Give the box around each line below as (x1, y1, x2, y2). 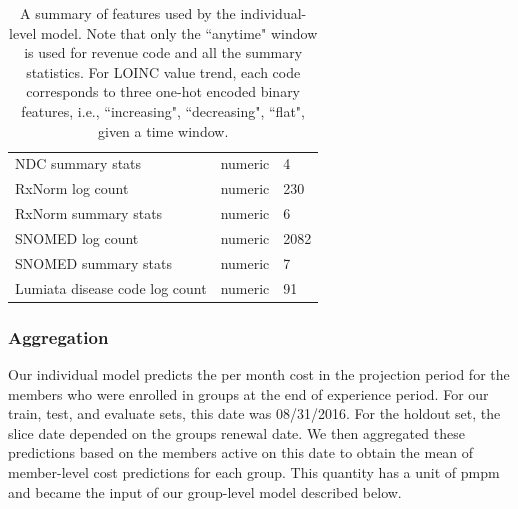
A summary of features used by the (20, 3, 236, 23)
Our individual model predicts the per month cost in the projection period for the (8, 363, 510, 384)
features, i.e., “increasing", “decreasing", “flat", (21, 100, 305, 121)
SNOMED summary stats (15, 252, 172, 273)
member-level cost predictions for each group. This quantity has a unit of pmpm (8, 461, 500, 482)
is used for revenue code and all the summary (24, 42, 303, 63)
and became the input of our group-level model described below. (8, 481, 402, 502)
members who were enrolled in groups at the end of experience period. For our (8, 383, 489, 404)
